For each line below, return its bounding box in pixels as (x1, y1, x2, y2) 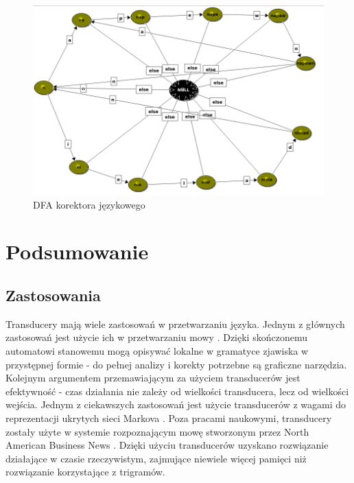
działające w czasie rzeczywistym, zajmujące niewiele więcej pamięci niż (5, 451, 307, 465)
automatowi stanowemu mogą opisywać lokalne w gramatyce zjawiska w (5, 344, 309, 358)
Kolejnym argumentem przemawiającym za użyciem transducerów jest (5, 370, 300, 385)
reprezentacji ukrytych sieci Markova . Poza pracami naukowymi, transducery (5, 411, 332, 425)
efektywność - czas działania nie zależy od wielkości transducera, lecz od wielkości (5, 384, 349, 398)
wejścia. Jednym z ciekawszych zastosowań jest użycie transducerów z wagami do (5, 397, 346, 412)
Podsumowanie (5, 237, 149, 266)
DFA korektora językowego (33, 197, 145, 211)
